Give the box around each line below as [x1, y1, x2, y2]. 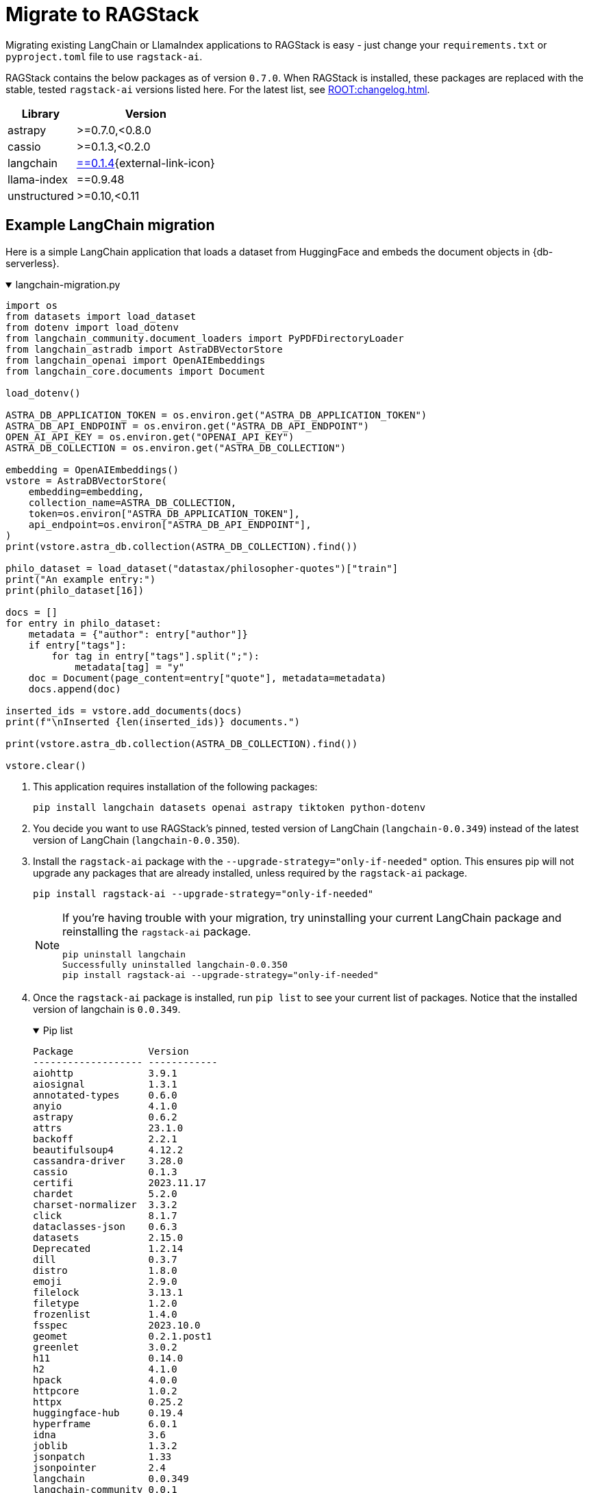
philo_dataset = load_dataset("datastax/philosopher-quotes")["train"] [5, 562, 399, 574]
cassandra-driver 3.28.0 [33, 1155, 184, 1166]
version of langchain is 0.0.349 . [33, 1003, 181, 1015]
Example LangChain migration [5, 216, 215, 234]
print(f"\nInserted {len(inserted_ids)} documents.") [5, 716, 300, 727]
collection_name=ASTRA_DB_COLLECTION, [28, 497, 237, 508]
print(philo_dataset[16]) [5, 584, 145, 596]
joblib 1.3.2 [33, 1440, 177, 1451]
